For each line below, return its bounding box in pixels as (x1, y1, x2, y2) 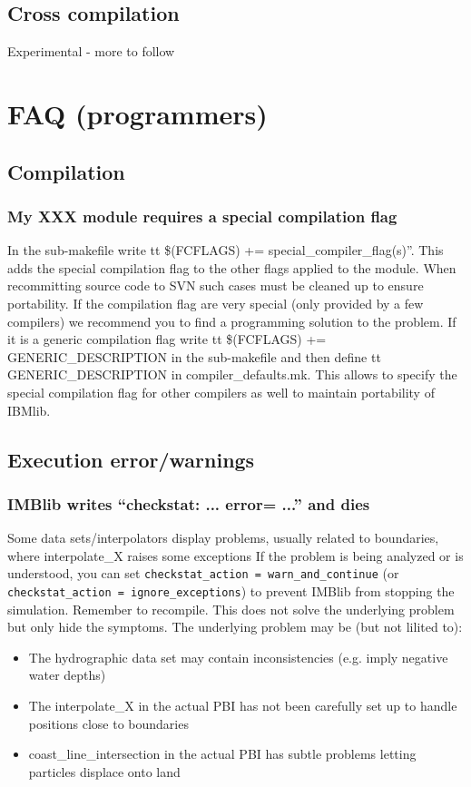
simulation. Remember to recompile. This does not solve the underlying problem (7, 599, 455, 618)
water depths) (28, 665, 106, 684)
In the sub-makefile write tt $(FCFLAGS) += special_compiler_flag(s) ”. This (7, 241, 444, 260)
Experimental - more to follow (7, 42, 175, 61)
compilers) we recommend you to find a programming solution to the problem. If (7, 311, 456, 330)
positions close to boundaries (28, 713, 189, 733)
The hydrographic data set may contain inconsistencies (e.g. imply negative (28, 647, 448, 666)
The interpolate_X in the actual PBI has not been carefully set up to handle (28, 695, 457, 714)
